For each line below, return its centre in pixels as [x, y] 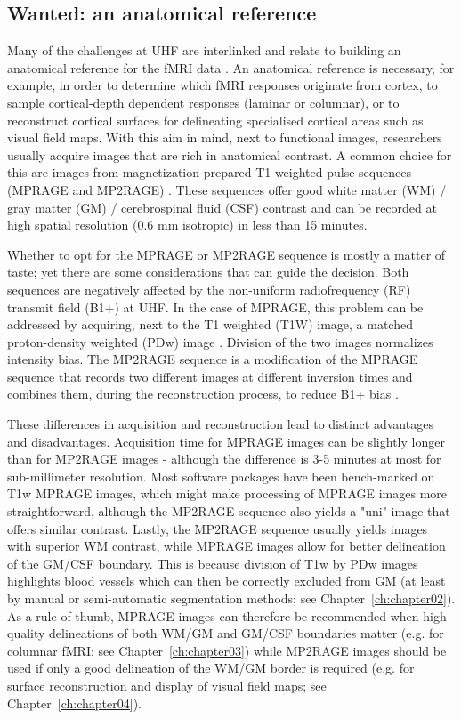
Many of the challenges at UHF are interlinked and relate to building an [204, 50]
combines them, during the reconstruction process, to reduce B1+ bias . [203, 394]
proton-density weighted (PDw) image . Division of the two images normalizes [220, 341]
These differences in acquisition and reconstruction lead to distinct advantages [220, 424]
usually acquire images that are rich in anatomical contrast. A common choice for [230, 154]
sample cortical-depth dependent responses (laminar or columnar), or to [203, 102]
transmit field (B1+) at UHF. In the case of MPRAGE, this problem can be [215, 307]
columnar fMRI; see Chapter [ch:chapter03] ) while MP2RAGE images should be [227, 650]
